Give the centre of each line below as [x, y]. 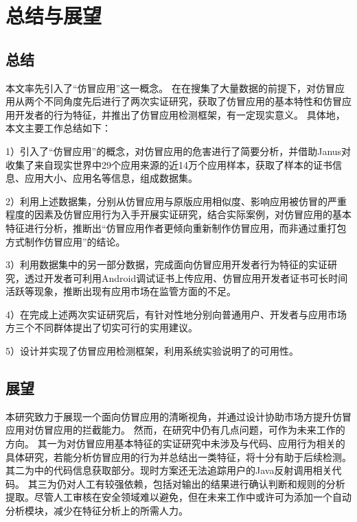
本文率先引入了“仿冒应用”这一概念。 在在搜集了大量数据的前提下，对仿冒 [170, 87]
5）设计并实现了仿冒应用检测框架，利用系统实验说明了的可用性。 [152, 351]
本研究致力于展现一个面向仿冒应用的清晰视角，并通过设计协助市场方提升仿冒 [178, 416]
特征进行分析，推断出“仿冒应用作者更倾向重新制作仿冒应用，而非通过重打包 [176, 227]
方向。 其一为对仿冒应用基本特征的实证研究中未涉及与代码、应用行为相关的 [175, 443]
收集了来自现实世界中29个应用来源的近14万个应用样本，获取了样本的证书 [169, 164]
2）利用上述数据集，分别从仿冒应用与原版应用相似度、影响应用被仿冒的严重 [176, 201]
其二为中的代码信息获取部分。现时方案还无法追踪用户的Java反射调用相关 [169, 470]
